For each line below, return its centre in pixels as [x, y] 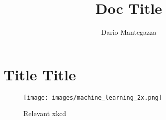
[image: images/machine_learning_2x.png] [93, 97]
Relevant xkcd [45, 113]
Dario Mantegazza [129, 32]
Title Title [40, 74]
